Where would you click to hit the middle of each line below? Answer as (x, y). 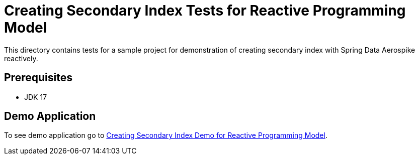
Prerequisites (38, 78)
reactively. (21, 58)
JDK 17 (36, 97)
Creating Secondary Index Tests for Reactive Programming (205, 11)
